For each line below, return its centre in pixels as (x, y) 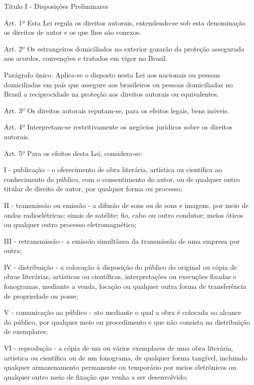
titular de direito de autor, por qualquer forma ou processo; (93, 189)
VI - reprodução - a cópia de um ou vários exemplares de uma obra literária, (119, 348)
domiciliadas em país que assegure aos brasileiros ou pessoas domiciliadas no (118, 84)
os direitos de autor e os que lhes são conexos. (73, 32)
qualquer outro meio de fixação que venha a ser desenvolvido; (96, 376)
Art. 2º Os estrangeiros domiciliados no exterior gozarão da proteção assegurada (124, 48)
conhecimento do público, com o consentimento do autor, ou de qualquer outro (122, 179)
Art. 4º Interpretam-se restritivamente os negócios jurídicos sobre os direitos (118, 127)
